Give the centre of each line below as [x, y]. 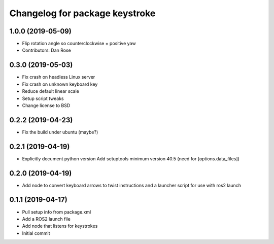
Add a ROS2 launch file [46, 219]
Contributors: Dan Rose [46, 50]
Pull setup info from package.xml [57, 212]
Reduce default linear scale [51, 91]
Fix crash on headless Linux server [59, 77]
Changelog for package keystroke [82, 13]
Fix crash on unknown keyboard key [60, 84]
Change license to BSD [46, 105]
